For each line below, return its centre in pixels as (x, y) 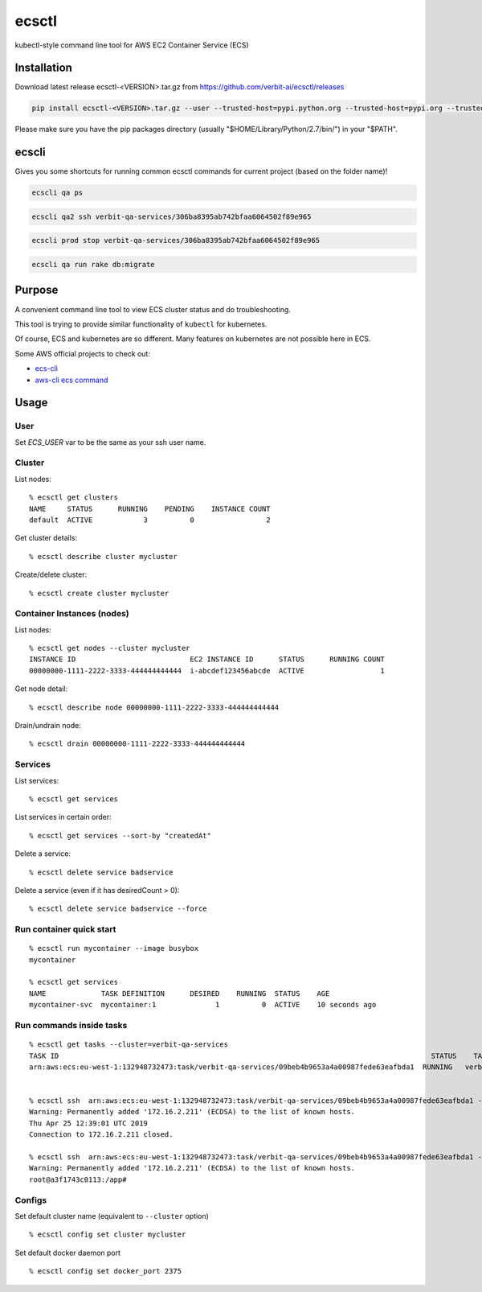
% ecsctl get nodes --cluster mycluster (110, 648)
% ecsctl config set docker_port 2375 (106, 1271)
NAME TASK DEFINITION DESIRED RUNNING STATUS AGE (180, 993)
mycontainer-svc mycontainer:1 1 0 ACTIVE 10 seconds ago (203, 1005)
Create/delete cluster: (51, 574)
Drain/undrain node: (48, 726)
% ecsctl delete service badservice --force (118, 909)
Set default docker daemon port (67, 1253)
